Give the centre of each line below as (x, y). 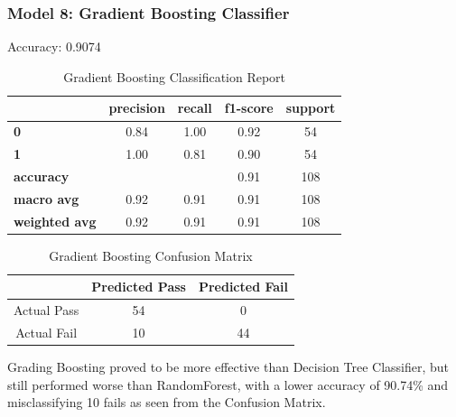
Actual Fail (47, 332)
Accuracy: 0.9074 (54, 46)
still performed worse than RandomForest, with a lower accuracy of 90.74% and (228, 384)
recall (195, 108)
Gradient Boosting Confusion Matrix (151, 255)
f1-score (249, 108)
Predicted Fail (243, 287)
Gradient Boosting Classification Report (175, 76)
